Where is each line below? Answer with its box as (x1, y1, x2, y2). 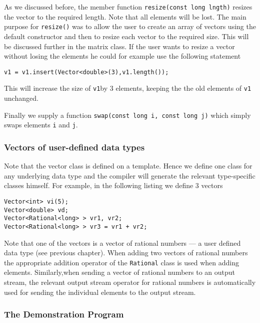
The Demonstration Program (4, 308, 124, 320)
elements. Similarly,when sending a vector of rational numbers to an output (4, 267, 235, 277)
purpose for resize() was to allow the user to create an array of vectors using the (4, 21, 256, 32)
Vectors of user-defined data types (4, 140, 145, 153)
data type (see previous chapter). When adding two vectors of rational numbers (4, 247, 248, 258)
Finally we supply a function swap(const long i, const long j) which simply (4, 109, 251, 120)
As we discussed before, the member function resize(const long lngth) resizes (4, 2, 252, 12)
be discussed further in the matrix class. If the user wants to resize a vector (4, 41, 235, 51)
